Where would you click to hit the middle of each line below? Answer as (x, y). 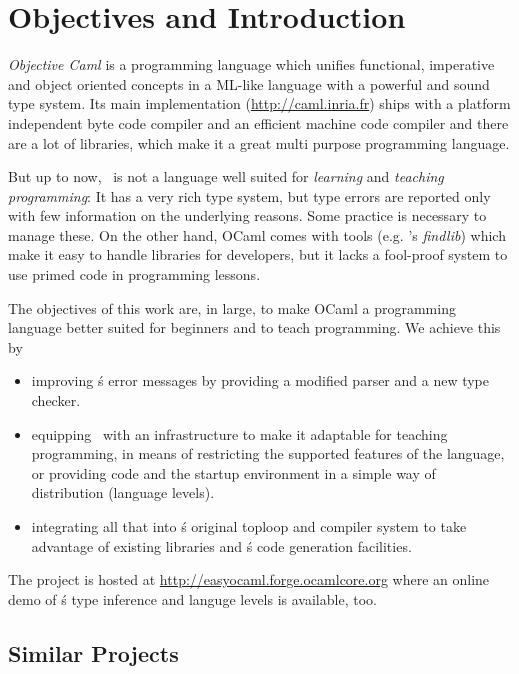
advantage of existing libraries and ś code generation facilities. (221, 545)
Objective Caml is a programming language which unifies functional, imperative (251, 64)
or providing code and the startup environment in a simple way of (233, 472)
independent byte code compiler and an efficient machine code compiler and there (258, 122)
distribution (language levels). (123, 492)
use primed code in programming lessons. (134, 274)
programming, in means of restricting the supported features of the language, (268, 453)
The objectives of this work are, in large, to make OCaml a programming (232, 307)
